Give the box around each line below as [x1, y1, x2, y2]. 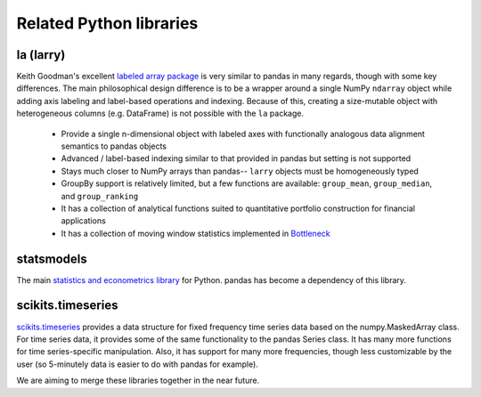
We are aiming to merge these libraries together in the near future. [16, 375, 260, 386]
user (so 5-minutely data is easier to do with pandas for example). [16, 359, 258, 369]
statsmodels [16, 251, 88, 266]
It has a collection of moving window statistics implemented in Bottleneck [61, 228, 330, 239]
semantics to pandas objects [61, 141, 167, 151]
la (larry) [16, 47, 66, 62]
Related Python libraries [16, 13, 199, 33]
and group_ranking [61, 190, 139, 201]
